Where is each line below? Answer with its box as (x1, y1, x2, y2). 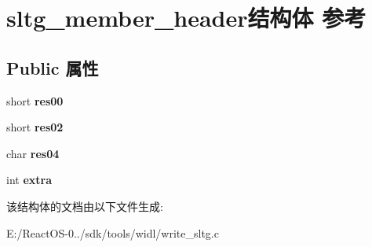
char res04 (6, 145, 60, 161)
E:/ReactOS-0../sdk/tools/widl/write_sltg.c (6, 224, 219, 241)
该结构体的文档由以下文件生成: (6, 197, 163, 214)
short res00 (6, 92, 64, 109)
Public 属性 (6, 55, 99, 79)
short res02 (6, 119, 64, 135)
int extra (6, 171, 53, 188)
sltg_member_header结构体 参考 (6, 2, 367, 34)
